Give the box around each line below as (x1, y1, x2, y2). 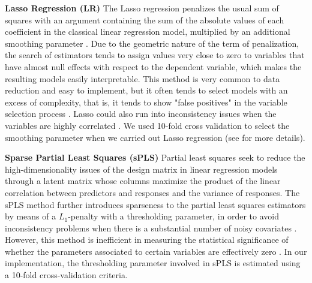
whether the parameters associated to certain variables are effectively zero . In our (5, 245, 307, 257)
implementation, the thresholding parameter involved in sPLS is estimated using (5, 257, 301, 269)
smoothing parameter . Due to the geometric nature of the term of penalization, (5, 37, 299, 49)
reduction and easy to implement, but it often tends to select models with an (5, 84, 288, 97)
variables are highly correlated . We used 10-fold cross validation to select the (5, 119, 290, 131)
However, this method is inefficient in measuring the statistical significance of (5, 233, 289, 246)
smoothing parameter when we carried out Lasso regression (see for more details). (5, 131, 305, 143)
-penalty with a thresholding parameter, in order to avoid (68, 210, 280, 222)
